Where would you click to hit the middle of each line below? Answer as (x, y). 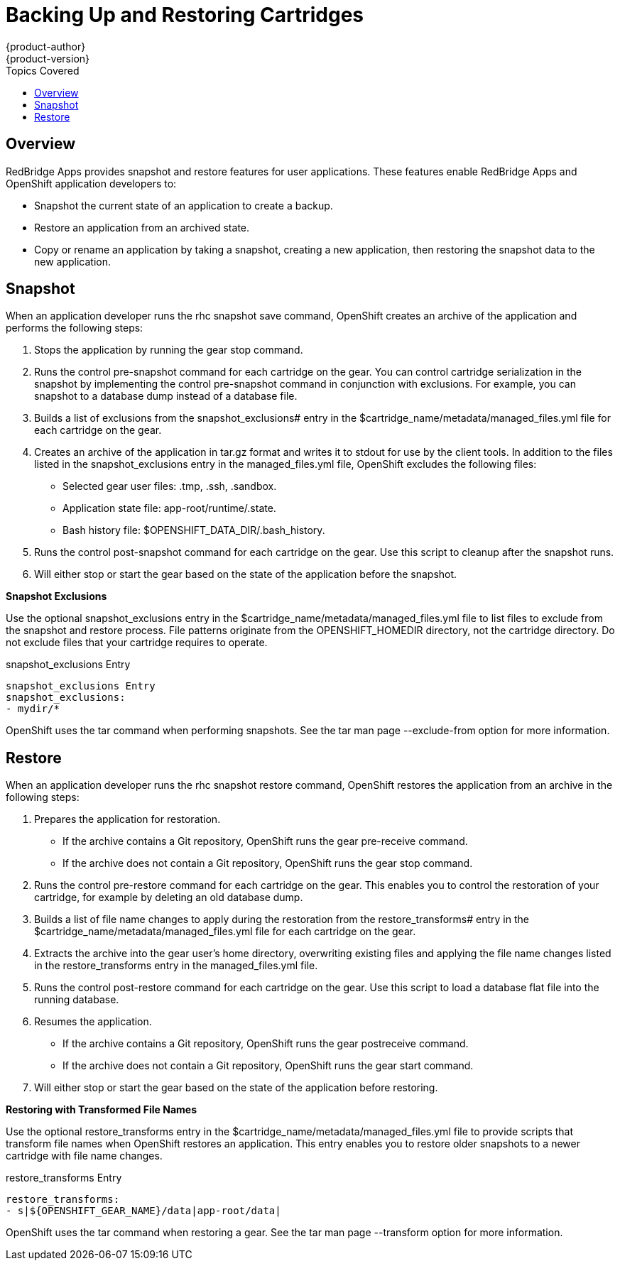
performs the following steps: (75, 328)
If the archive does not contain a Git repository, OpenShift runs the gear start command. (268, 1066)
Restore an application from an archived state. (142, 227)
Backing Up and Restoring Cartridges (185, 15)
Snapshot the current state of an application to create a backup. (184, 205)
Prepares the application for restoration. (127, 819)
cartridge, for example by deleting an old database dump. (169, 897)
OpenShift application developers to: (91, 183)
